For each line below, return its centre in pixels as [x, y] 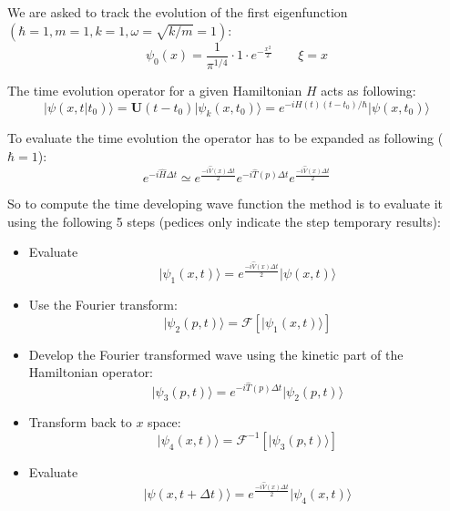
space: [164, 422]
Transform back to [80, 422]
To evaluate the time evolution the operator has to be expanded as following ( [225, 138]
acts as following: [368, 90]
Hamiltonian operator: [91, 372]
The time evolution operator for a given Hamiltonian [155, 90]
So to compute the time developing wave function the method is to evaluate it [225, 204]
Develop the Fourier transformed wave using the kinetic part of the [216, 354]
